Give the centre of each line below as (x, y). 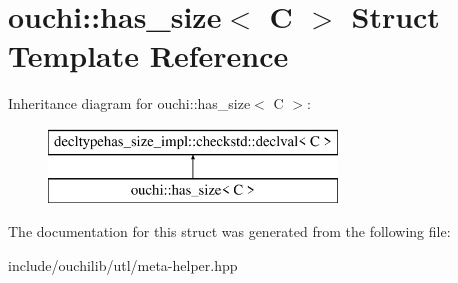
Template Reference (148, 55)
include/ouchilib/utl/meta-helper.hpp (123, 264)
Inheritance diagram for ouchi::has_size (129, 103)
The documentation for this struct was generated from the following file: (229, 231)
